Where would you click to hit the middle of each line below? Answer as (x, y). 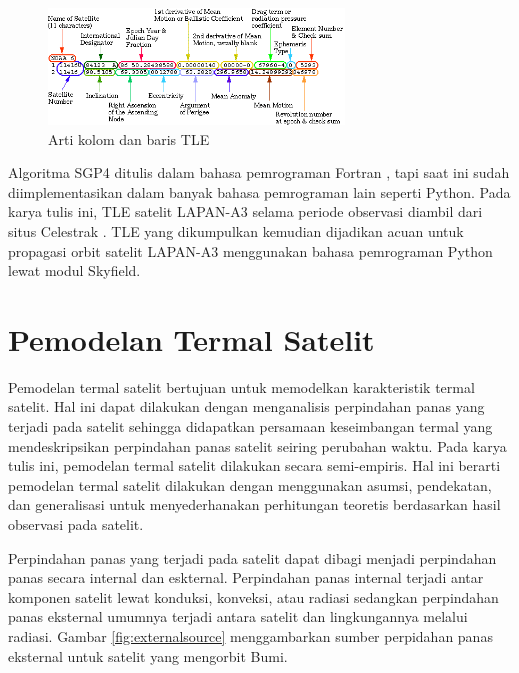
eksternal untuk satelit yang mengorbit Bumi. (148, 655)
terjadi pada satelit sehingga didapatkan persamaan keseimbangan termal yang (250, 426)
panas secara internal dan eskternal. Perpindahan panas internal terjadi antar (246, 577)
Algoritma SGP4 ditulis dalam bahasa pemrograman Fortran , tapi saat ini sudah (259, 172)
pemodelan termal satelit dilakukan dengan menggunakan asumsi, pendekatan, (250, 484)
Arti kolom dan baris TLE (129, 138)
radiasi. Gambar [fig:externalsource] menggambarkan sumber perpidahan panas (250, 636)
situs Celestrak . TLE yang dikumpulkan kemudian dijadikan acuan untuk (236, 230)
